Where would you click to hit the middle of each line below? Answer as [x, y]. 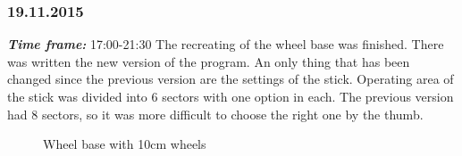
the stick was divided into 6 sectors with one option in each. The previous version [231, 96]
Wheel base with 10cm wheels [125, 144]
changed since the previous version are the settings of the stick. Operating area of [231, 79]
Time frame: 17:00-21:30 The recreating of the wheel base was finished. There [226, 44]
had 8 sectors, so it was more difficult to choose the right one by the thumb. [215, 114]
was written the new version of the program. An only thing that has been [209, 61]
